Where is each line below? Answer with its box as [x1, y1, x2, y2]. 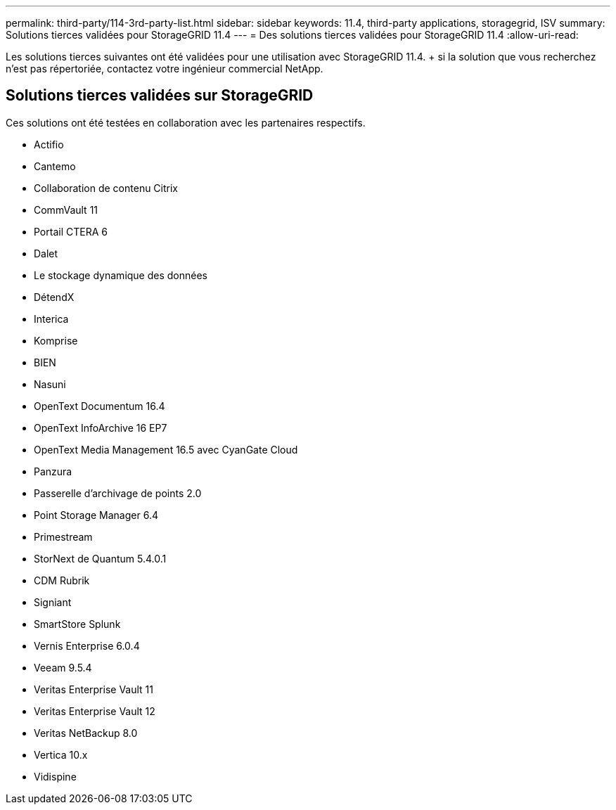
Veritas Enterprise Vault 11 [34, 683, 153, 695]
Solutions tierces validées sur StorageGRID [6, 86, 314, 105]
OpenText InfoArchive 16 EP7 [34, 421, 167, 434]
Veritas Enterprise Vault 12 [34, 705, 155, 717]
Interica [34, 312, 69, 325]
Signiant [34, 596, 72, 608]
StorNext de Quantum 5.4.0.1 [34, 552, 167, 565]
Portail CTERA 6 [34, 225, 108, 238]
